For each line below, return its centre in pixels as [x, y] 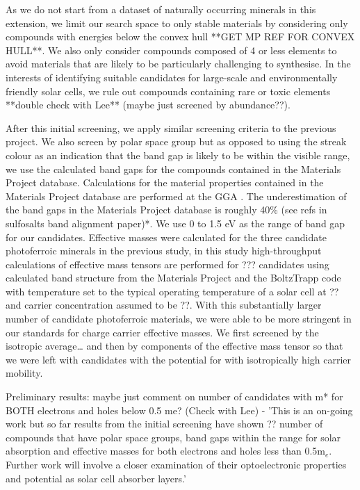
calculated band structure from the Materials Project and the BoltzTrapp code [173, 278]
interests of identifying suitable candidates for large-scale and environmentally [172, 77]
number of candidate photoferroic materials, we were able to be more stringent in [179, 319]
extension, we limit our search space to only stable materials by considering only [177, 23]
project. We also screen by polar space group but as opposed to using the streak [176, 141]
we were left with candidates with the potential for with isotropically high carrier [179, 359]
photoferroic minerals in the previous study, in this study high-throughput [164, 251]
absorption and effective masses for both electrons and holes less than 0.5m [165, 451]
